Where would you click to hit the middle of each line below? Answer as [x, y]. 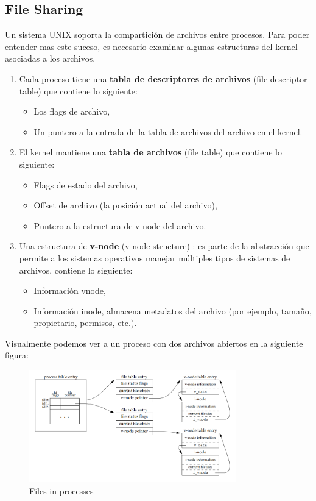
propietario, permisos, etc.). [85, 323]
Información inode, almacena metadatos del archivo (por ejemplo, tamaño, [173, 311]
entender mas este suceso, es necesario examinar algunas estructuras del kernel [151, 46]
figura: [17, 355]
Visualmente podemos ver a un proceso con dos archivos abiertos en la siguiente [154, 343]
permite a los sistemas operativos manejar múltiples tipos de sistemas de [155, 258]
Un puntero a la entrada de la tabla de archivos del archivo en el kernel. [168, 131]
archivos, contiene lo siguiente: [76, 270]
